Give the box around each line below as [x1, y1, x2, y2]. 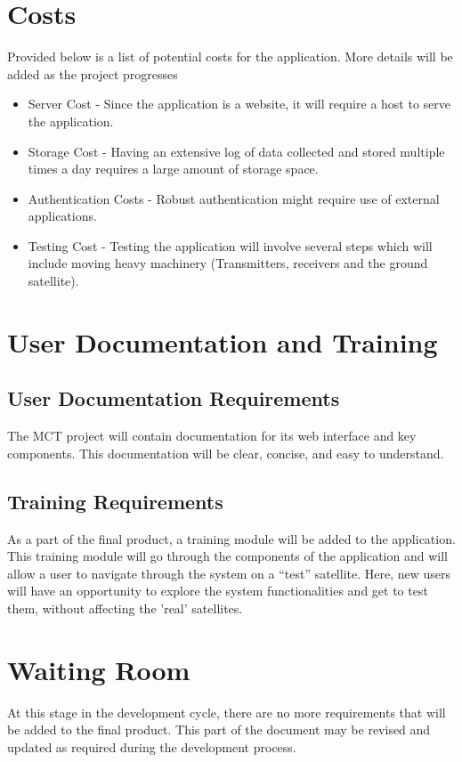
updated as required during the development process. [7, 737, 296, 756]
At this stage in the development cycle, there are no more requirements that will [7, 702, 446, 721]
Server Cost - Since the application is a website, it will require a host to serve [28, 94, 450, 113]
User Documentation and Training [7, 323, 438, 360]
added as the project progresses [7, 64, 178, 83]
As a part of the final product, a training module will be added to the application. [7, 529, 456, 547]
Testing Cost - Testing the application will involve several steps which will [28, 236, 433, 255]
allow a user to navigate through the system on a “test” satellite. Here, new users [7, 563, 451, 582]
